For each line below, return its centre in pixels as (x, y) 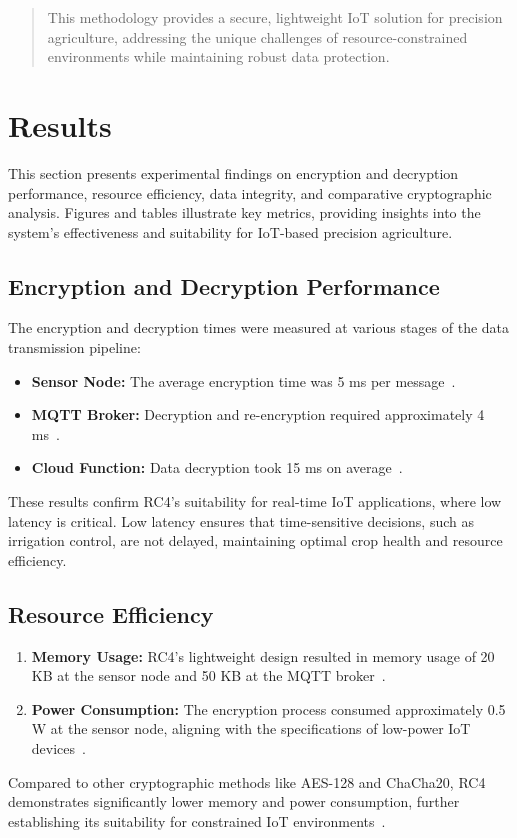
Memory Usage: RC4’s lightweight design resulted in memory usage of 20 (263, 655)
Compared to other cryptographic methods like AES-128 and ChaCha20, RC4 (247, 781)
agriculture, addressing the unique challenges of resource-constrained (257, 36)
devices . (58, 748)
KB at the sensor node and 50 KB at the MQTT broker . (208, 675)
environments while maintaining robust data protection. (218, 56)
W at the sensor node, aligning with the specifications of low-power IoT (251, 728)
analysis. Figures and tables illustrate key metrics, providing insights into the (244, 212)
